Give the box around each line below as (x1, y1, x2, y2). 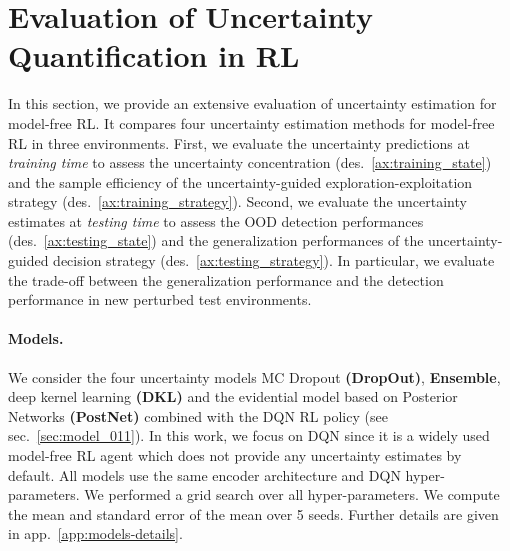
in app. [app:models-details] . (8, 523, 183, 544)
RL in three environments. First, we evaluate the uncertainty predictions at (8, 132, 470, 153)
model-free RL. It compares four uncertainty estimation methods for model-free (8, 112, 495, 133)
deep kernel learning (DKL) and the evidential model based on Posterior (8, 386, 458, 407)
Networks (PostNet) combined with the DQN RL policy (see (8, 405, 388, 426)
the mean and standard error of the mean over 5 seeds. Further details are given (8, 503, 499, 524)
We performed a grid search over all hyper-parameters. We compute (84, 484, 500, 505)
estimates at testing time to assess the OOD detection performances (8, 210, 424, 231)
